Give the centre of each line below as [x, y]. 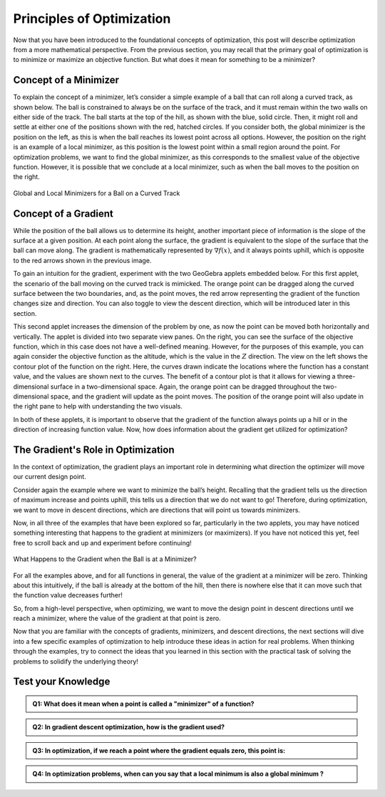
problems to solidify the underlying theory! [76, 661]
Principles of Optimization [92, 19]
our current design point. [50, 477]
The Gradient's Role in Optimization [94, 449]
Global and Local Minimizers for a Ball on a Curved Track [97, 193]
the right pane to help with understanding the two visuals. [98, 406]
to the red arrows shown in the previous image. [82, 260]
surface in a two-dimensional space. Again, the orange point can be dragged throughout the [186, 386]
